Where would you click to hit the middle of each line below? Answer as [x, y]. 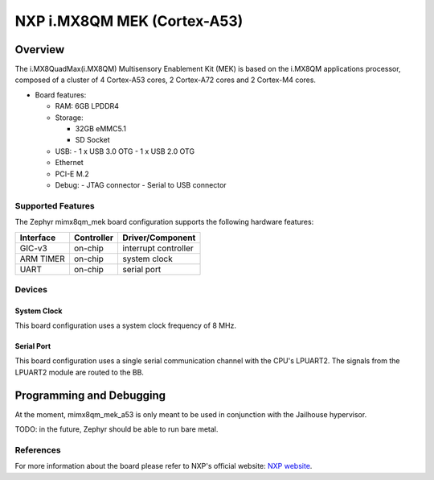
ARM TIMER [43, 259]
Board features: [61, 95]
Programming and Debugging [90, 395]
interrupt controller [158, 248]
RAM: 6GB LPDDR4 [87, 106]
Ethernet [69, 163]
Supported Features [55, 205]
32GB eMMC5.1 [100, 129]
